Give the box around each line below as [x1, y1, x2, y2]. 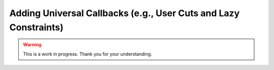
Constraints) [9, 22, 63, 33]
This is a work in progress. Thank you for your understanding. [23, 51, 152, 57]
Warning [23, 42, 42, 48]
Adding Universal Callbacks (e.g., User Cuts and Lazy [9, 8, 240, 19]
